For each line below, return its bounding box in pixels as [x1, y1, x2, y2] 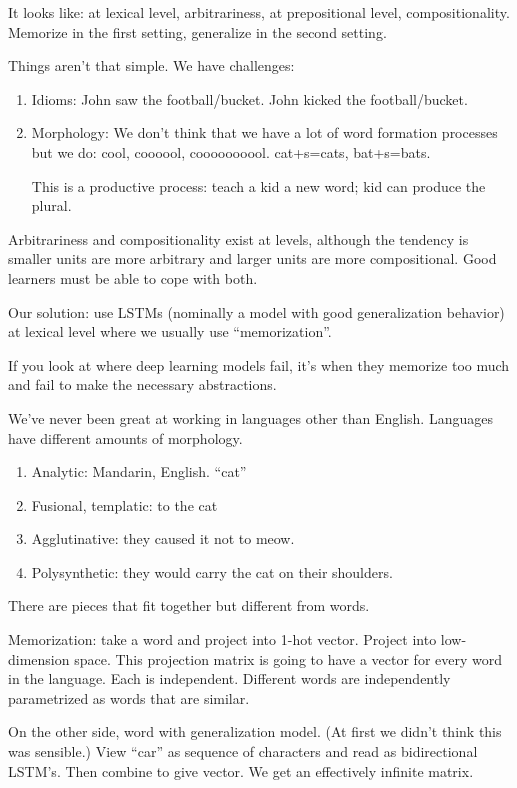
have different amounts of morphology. [8, 427, 243, 448]
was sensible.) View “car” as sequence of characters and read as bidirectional [8, 741, 478, 762]
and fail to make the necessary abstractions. [8, 374, 277, 395]
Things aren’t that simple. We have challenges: [8, 55, 295, 76]
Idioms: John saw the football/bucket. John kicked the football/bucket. [31, 88, 468, 109]
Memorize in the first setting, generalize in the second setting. [8, 21, 387, 42]
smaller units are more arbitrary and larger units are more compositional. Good [8, 248, 497, 269]
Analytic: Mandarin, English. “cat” [31, 461, 247, 482]
